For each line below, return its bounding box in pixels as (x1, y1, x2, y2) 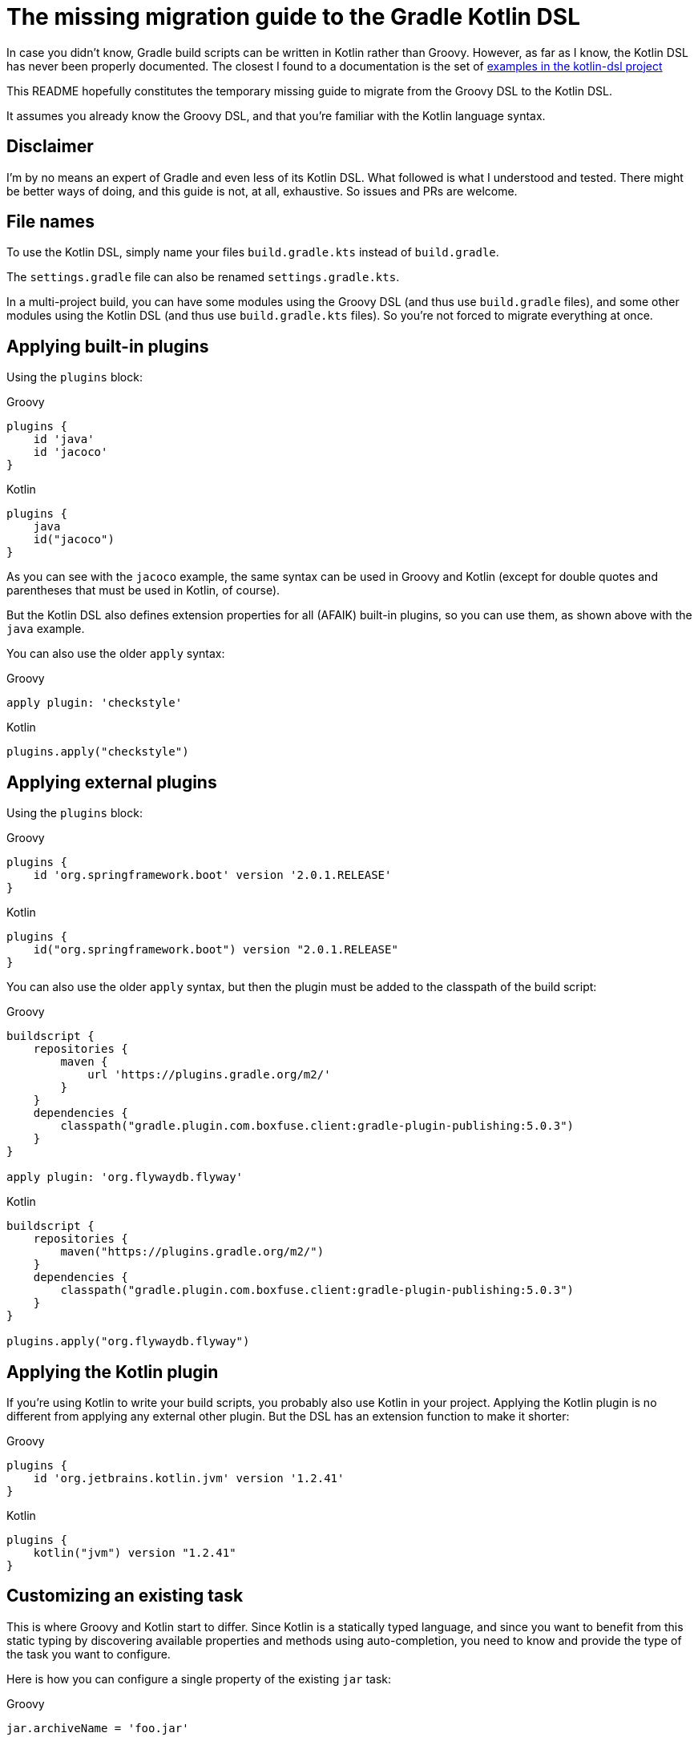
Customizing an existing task (6, 1586, 244, 1606)
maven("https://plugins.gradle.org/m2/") (60, 1245, 325, 1259)
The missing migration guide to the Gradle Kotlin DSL (6, 3, 580, 30)
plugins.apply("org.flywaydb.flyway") (6, 1335, 250, 1348)
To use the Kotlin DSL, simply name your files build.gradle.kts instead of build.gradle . (6, 245, 499, 260)
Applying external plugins (6, 772, 217, 792)
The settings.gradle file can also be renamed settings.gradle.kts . (6, 270, 400, 284)
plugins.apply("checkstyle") (6, 745, 189, 759)
